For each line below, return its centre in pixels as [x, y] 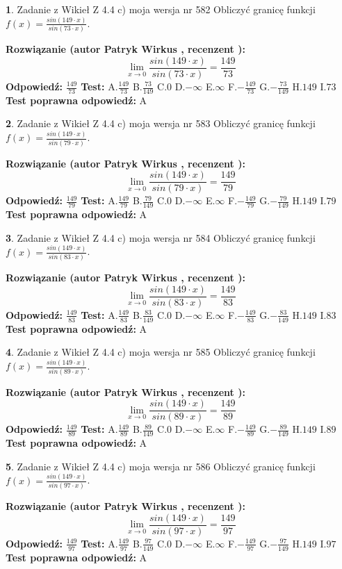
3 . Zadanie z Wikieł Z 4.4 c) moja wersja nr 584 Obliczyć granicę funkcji [161, 237]
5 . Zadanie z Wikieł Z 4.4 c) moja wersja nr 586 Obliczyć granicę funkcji [161, 466]
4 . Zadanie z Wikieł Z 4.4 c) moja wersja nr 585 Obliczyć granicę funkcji [161, 352]
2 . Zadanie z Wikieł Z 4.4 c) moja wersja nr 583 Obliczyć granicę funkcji [161, 123]
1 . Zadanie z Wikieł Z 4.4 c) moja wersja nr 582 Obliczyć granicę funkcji [161, 9]
